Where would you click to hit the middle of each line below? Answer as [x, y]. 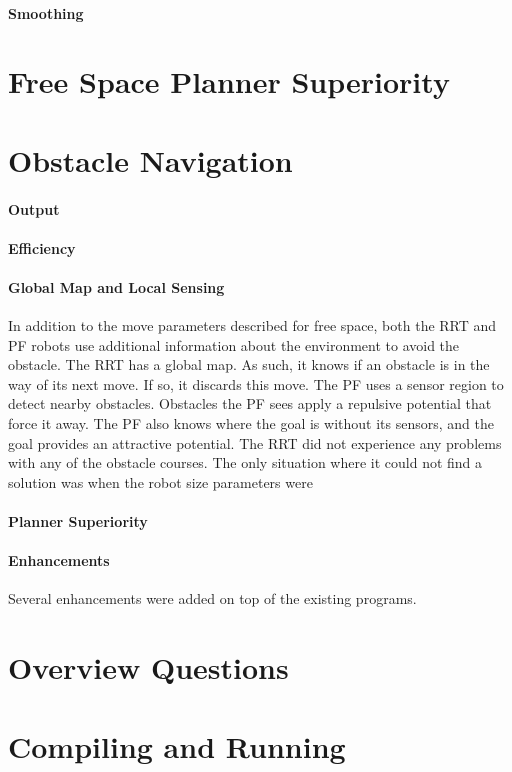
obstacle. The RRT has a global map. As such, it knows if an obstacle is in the [249, 364]
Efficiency [42, 247]
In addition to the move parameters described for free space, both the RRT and [252, 325]
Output [34, 208]
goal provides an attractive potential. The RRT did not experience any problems [255, 442]
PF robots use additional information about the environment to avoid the [234, 344]
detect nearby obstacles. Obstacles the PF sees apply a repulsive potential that [250, 403]
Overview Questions [148, 667]
